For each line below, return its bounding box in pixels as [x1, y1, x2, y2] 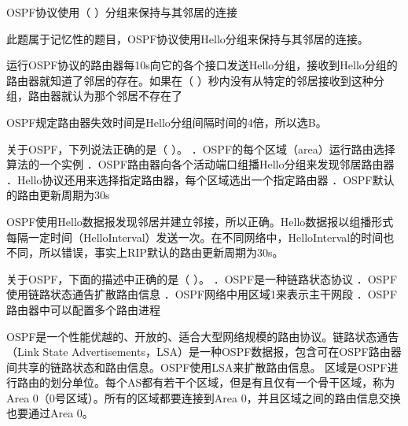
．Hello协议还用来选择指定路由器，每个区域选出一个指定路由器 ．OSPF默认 [6, 171, 395, 187]
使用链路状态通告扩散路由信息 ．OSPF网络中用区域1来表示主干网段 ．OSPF [6, 286, 398, 302]
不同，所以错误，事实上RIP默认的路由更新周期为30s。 [6, 244, 284, 261]
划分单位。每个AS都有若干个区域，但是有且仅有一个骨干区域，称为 [50, 374, 395, 391]
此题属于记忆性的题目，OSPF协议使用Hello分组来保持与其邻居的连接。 [6, 30, 369, 46]
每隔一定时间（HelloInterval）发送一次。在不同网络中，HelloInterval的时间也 [6, 228, 395, 245]
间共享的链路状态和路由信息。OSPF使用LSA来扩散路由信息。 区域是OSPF [6, 358, 388, 375]
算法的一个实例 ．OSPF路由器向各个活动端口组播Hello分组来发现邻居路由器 [6, 156, 395, 172]
